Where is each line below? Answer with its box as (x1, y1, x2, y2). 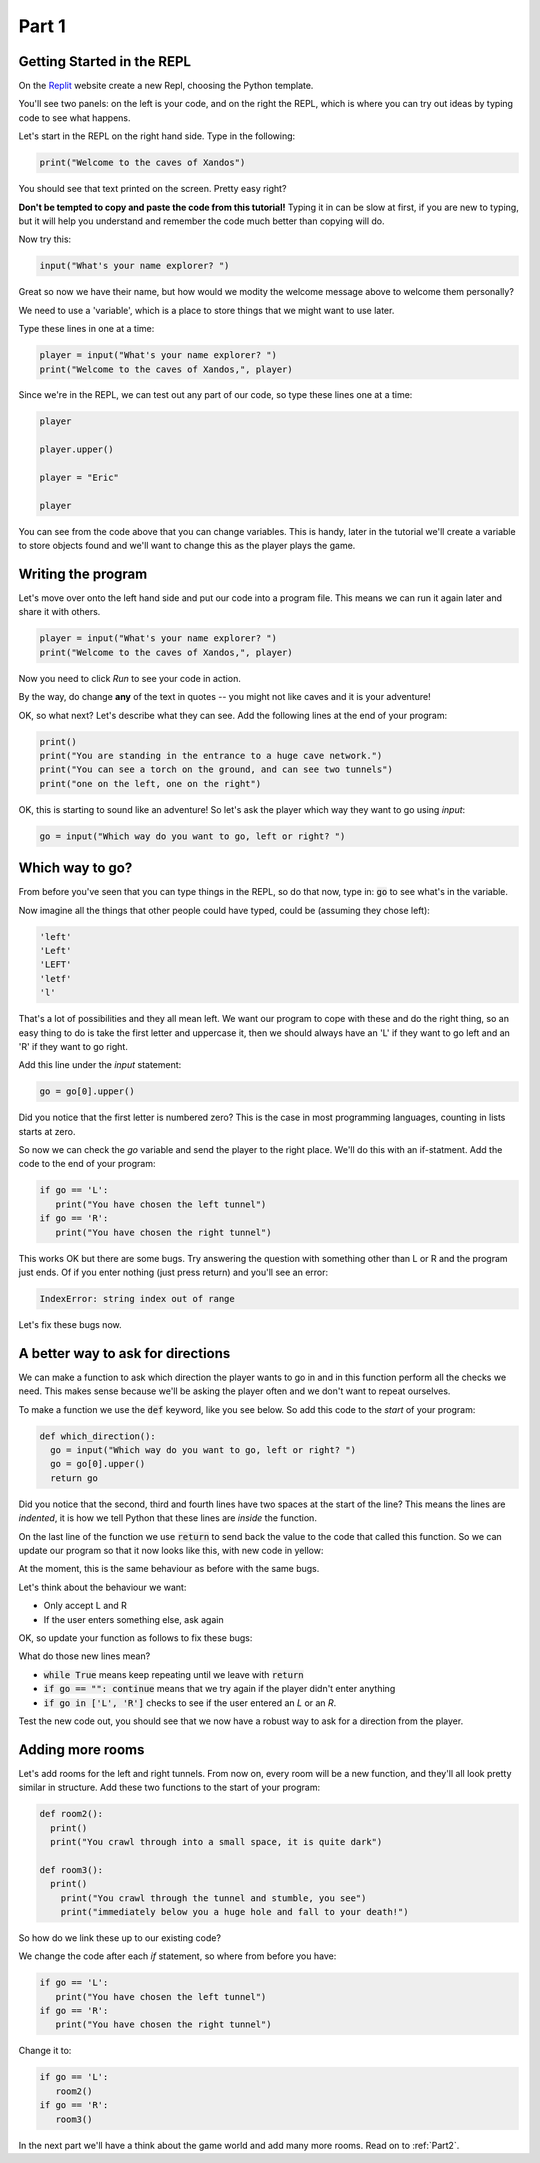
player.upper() (39, 444, 114, 455)
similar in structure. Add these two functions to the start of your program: (18, 1781, 320, 1794)
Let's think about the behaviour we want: (18, 1581, 187, 1593)
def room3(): (39, 1864, 104, 1875)
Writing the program (18, 566, 148, 582)
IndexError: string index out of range (39, 1293, 235, 1304)
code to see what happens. (18, 111, 131, 124)
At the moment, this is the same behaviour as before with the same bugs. (18, 1563, 320, 1575)
